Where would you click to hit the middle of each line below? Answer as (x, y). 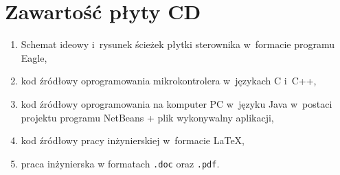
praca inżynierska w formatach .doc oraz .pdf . (120, 163)
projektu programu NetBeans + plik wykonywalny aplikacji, (147, 117)
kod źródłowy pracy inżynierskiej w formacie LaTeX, (133, 140)
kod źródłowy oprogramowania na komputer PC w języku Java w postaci (177, 103)
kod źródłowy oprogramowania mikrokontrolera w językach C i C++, (169, 81)
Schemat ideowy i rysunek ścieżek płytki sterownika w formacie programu (178, 44)
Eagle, (34, 57)
